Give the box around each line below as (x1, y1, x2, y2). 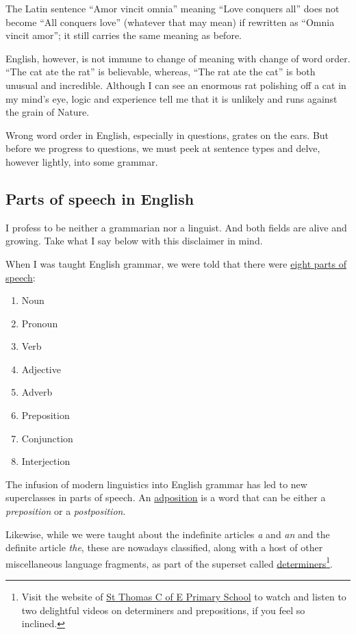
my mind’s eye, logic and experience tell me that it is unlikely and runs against (5, 91, 338, 105)
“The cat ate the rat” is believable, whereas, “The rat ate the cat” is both (5, 64, 316, 79)
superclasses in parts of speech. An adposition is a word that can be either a (5, 490, 326, 505)
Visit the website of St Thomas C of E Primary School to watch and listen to (21, 589, 346, 604)
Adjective (21, 362, 61, 376)
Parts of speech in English (5, 188, 194, 209)
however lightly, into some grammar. (5, 154, 158, 168)
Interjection (21, 454, 71, 468)
